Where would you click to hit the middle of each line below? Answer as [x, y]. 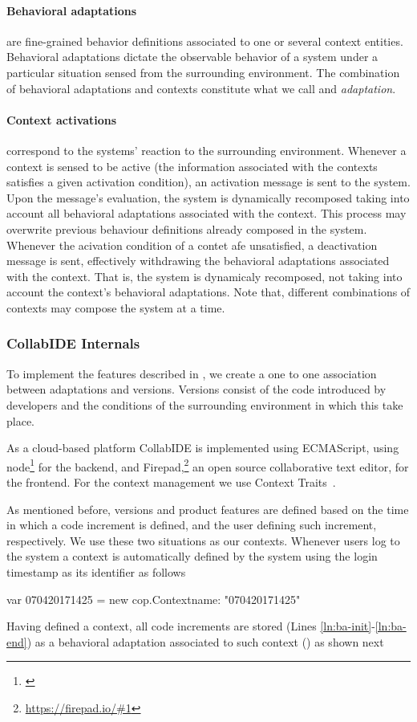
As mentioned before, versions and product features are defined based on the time [208, 509]
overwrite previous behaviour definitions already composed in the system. [187, 228]
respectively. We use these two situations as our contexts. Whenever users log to [203, 540]
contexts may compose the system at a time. [116, 307]
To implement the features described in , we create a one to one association [192, 373]
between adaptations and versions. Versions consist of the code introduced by [196, 389]
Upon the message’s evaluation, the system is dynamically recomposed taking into [208, 197]
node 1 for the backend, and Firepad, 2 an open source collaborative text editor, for [208, 465]
